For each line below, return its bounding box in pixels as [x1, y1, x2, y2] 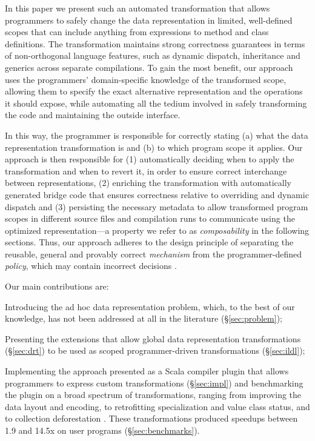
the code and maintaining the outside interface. [5, 108, 181, 121]
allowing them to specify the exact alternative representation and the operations [5, 85, 303, 98]
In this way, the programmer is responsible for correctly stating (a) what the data [5, 128, 308, 141]
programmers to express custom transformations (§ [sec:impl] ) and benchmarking [5, 376, 303, 389]
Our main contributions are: [5, 280, 109, 293]
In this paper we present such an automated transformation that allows [5, 2, 270, 14]
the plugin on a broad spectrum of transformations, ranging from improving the [5, 388, 302, 401]
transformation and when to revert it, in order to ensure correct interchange [5, 164, 287, 177]
